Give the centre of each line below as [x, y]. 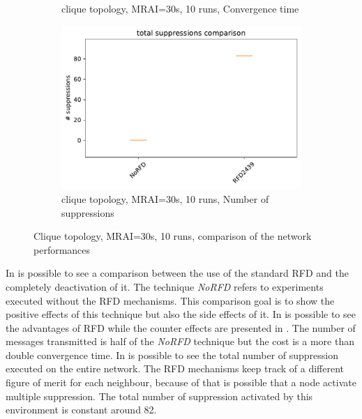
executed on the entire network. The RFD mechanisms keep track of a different [175, 368]
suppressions [88, 212]
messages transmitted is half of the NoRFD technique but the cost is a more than [180, 341]
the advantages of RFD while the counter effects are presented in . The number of [181, 327]
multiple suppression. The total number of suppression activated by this [159, 396]
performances [62, 249]
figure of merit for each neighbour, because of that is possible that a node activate [181, 382]
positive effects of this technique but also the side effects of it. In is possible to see [181, 314]
